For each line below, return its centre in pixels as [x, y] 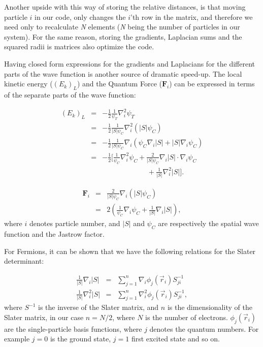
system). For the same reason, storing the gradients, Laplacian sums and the [123, 36]
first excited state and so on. [175, 339]
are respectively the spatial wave [208, 223]
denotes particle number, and [75, 223]
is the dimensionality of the [210, 307]
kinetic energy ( [28, 84]
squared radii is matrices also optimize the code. [79, 46]
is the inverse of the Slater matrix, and [98, 307]
